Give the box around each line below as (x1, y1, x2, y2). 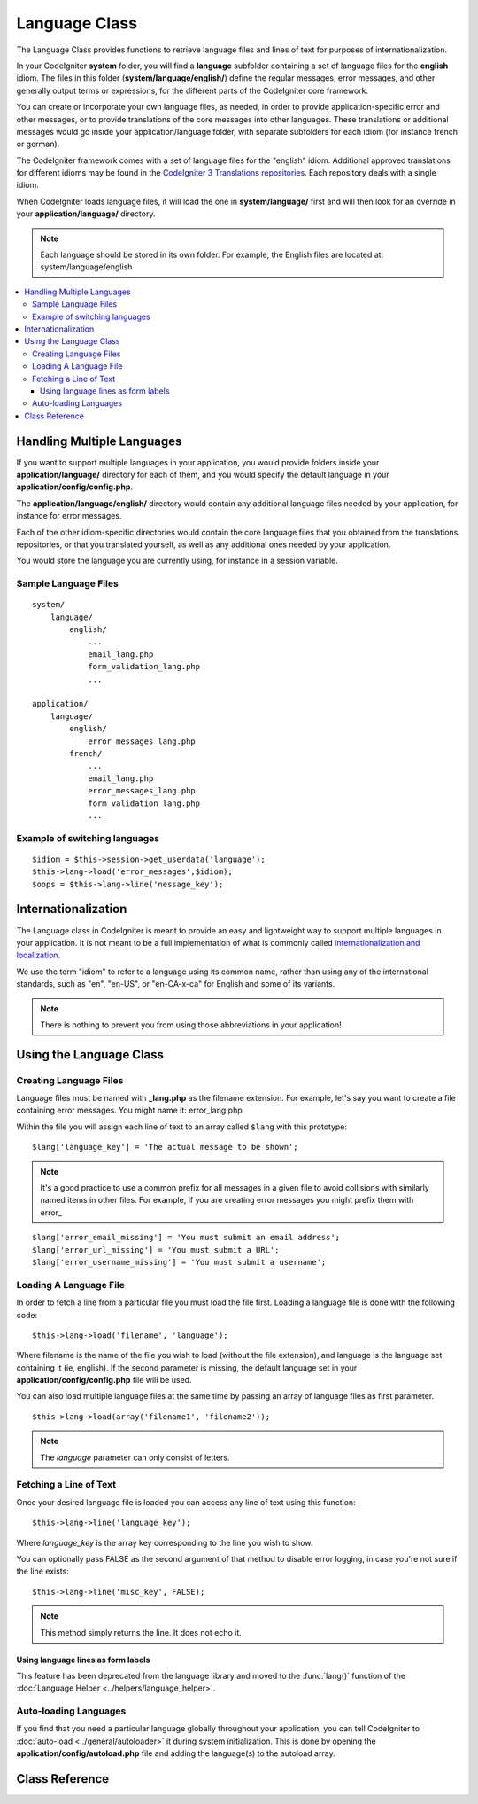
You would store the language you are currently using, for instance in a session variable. (16, 555, 338, 566)
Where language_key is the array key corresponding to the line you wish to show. (16, 1537, 313, 1548)
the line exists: (16, 1566, 70, 1577)
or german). (16, 138, 60, 150)
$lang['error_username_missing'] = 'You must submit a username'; (32, 1257, 327, 1267)
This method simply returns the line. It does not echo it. (40, 1627, 243, 1637)
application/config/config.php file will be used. (16, 1375, 192, 1386)
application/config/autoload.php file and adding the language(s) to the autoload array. (16, 1748, 335, 1759)
